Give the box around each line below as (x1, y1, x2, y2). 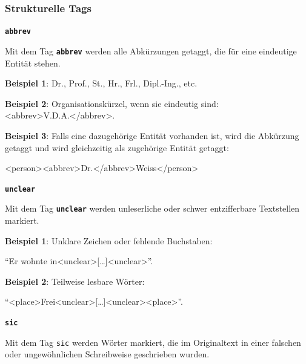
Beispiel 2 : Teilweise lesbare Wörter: (5, 275, 145, 287)
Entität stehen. (5, 56, 61, 69)
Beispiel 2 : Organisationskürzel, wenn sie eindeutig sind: (5, 97, 219, 109)
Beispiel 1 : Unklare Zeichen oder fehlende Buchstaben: (5, 234, 213, 247)
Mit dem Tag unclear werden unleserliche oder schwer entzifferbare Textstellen (5, 202, 300, 215)
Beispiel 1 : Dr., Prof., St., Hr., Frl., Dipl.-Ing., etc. (5, 77, 198, 89)
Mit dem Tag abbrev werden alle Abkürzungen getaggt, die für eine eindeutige (5, 44, 297, 57)
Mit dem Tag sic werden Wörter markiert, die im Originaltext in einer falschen (5, 336, 301, 348)
